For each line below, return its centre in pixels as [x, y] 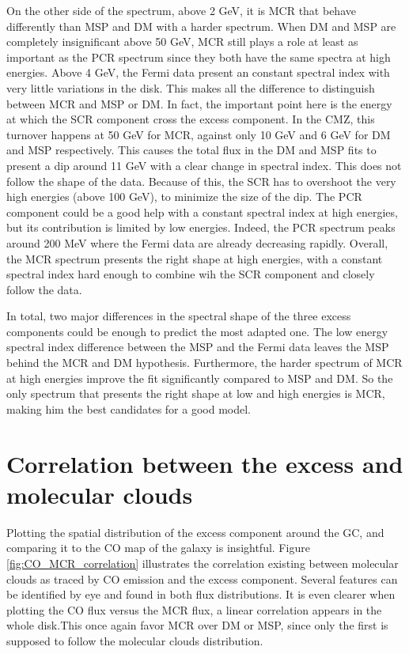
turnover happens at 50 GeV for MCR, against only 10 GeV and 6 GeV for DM [199, 134]
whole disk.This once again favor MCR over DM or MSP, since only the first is [197, 625]
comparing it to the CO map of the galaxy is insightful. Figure [158, 548]
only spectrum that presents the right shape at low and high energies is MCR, [196, 393]
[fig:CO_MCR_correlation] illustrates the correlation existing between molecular [203, 563]
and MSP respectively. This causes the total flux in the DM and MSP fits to [191, 150]
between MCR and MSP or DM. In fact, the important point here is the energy [199, 103]
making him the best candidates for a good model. [129, 408]
